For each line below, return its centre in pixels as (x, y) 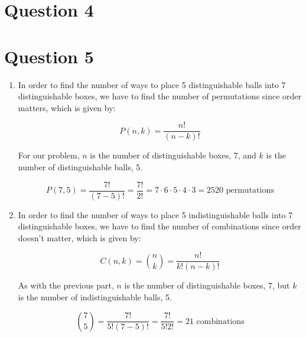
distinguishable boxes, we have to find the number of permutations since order (160, 96)
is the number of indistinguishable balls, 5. (95, 297)
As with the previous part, (66, 285)
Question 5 (49, 56)
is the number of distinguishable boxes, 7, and (173, 155)
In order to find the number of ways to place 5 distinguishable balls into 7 (152, 84)
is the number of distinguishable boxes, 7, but (207, 285)
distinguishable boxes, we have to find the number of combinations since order (159, 226)
